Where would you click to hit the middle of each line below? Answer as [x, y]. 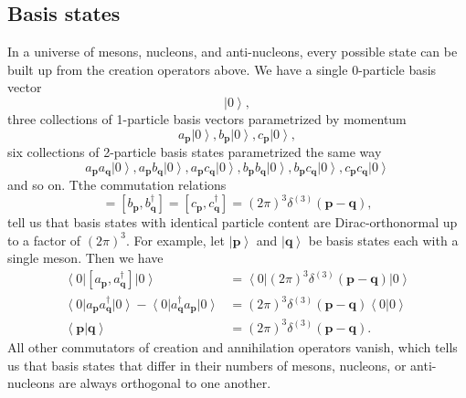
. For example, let [175, 240]
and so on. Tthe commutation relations [117, 185]
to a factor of [44, 240]
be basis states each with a [383, 240]
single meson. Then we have [85, 258]
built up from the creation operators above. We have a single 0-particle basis [222, 69]
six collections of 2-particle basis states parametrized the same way [195, 152]
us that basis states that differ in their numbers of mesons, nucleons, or [207, 365]
